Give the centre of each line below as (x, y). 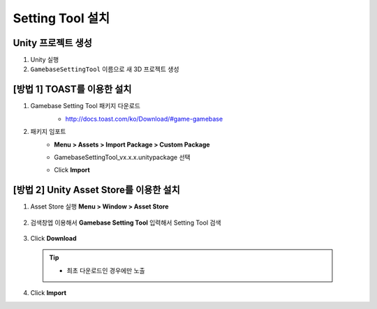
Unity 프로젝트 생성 (52, 43)
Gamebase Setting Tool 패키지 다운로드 (86, 106)
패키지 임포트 (48, 132)
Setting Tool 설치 (61, 18)
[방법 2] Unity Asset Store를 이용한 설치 (97, 190)
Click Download (53, 238)
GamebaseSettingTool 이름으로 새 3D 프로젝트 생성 (105, 69)
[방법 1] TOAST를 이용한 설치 (72, 90)
